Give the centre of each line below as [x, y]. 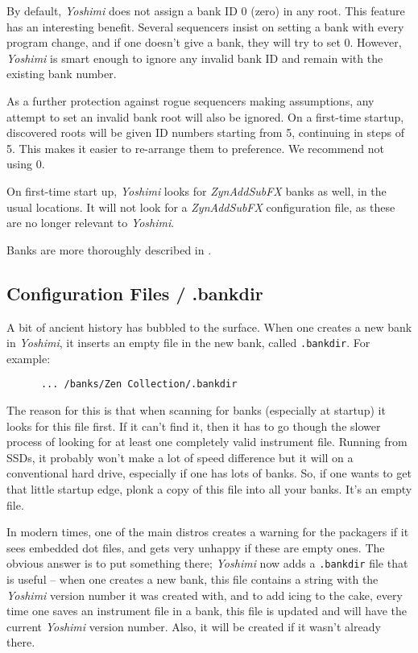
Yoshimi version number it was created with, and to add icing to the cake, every [205, 595]
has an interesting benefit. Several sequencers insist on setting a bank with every [205, 26]
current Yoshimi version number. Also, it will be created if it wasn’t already [194, 626]
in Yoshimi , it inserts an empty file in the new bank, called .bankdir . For [188, 343]
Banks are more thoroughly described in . [109, 249]
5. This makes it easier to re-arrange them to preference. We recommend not [196, 148]
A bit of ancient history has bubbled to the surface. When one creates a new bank [209, 326]
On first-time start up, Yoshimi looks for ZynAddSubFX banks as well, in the [197, 190]
